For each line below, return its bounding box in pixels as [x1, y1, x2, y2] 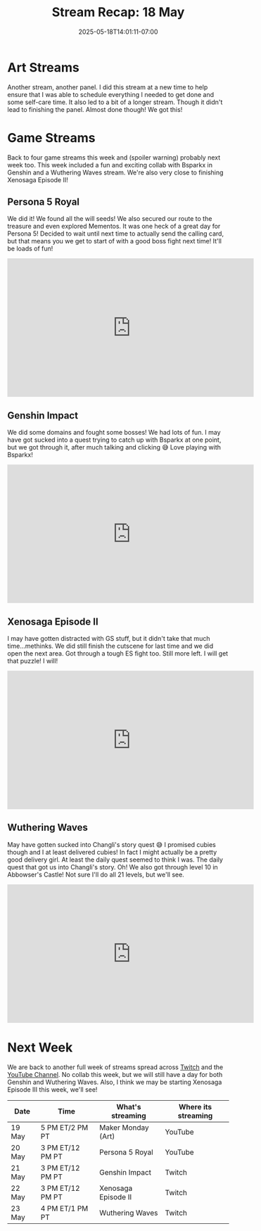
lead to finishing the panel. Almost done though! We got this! [7, 105, 183, 113]
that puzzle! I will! [7, 657, 58, 665]
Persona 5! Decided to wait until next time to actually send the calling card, [7, 229, 224, 238]
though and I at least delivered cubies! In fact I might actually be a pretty [7, 848, 217, 856]
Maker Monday [99, 1123, 149, 1133]
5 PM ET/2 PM [40, 1123, 89, 1133]
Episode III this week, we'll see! [7, 1085, 98, 1094]
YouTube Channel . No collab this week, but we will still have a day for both [7, 1070, 223, 1078]
